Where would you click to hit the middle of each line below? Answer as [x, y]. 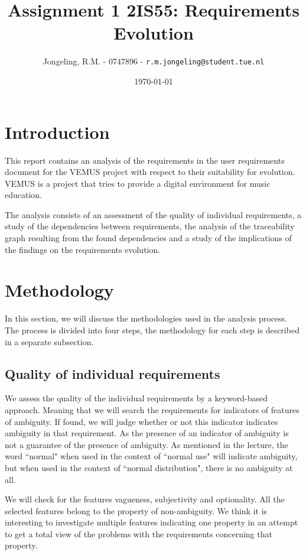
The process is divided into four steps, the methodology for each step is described [152, 330]
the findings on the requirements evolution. [83, 249]
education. [24, 195]
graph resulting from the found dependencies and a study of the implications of [148, 238]
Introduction [57, 132]
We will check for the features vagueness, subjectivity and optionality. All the [145, 499]
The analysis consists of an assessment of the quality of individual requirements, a [153, 214]
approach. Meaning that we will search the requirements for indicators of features [152, 409]
